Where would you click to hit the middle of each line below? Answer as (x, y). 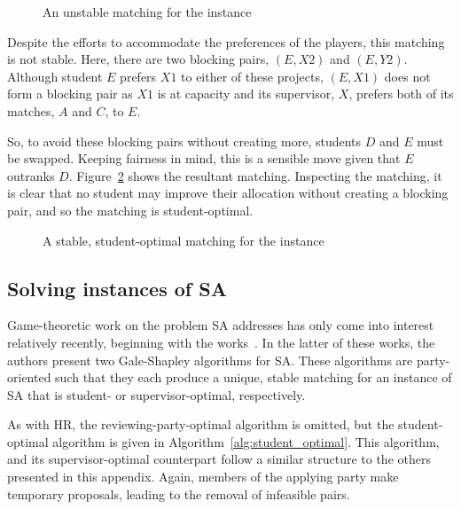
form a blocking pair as (70, 94)
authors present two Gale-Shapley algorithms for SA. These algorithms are (210, 360)
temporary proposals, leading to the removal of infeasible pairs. (179, 493)
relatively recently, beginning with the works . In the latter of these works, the (221, 342)
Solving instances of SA (117, 288)
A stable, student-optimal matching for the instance (184, 240)
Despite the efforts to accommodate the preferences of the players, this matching (226, 41)
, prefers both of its (401, 94)
